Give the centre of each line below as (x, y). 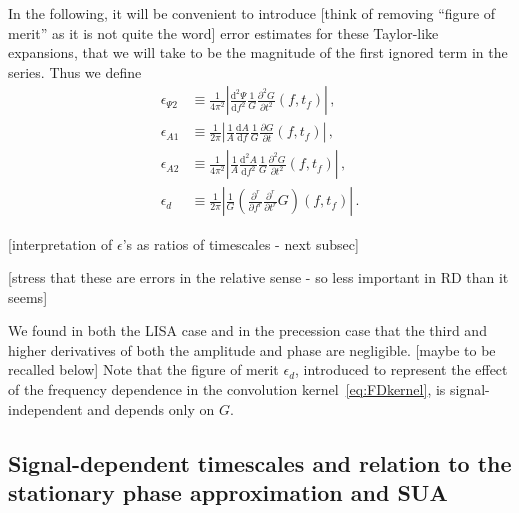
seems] (28, 296)
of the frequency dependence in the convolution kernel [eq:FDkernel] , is (227, 389)
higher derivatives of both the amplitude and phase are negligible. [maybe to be (252, 349)
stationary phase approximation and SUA (228, 492)
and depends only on (151, 408)
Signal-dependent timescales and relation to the (260, 462)
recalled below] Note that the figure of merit (143, 369)
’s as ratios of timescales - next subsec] (240, 243)
